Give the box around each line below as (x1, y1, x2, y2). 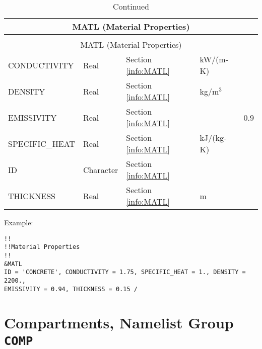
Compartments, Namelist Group (4, 312, 234, 333)
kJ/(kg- (200, 132, 227, 143)
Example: (4, 217, 33, 227)
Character (83, 163, 118, 176)
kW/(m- (200, 53, 228, 65)
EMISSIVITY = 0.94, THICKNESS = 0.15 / (4, 285, 138, 293)
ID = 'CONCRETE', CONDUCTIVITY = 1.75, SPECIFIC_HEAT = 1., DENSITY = (4, 269, 246, 276)
